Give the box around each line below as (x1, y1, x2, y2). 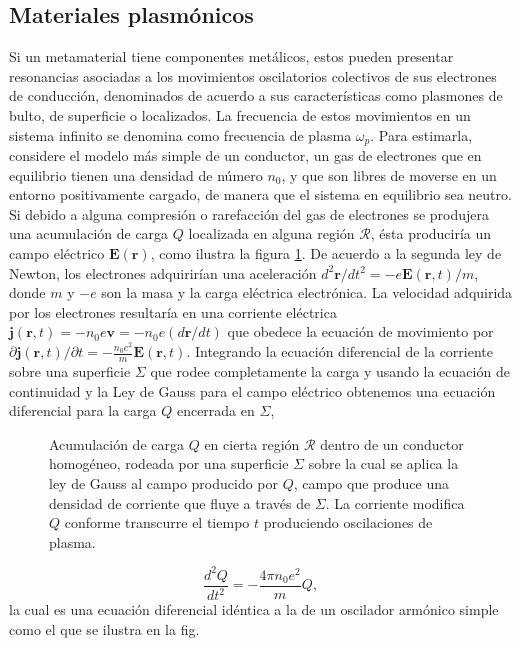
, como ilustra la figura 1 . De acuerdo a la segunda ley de (150, 243, 502, 263)
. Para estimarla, (370, 124, 473, 145)
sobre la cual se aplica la (308, 453, 459, 474)
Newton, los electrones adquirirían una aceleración (9, 262, 317, 283)
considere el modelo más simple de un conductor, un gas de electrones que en (9, 145, 482, 166)
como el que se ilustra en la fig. (9, 618, 200, 639)
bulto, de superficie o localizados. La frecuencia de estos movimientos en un (9, 104, 471, 125)
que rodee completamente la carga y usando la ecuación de (150, 361, 510, 382)
